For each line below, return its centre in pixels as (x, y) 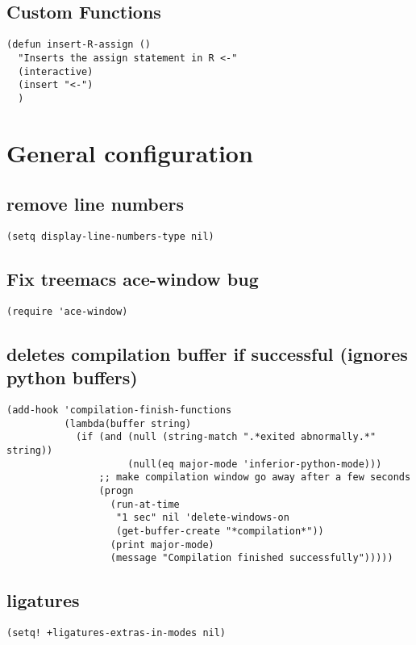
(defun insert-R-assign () (79, 45)
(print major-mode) (162, 544)
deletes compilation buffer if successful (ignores (207, 353)
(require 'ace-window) (67, 311)
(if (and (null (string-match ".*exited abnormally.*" (226, 437)
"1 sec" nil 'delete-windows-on (203, 518)
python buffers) (72, 377)
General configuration (130, 152)
